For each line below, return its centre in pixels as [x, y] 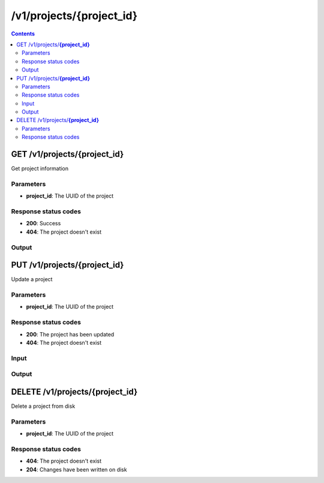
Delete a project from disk [43, 406]
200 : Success [43, 223]
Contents [23, 34]
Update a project [32, 279]
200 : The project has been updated [70, 334]
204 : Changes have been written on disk [76, 469]
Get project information [40, 169]
